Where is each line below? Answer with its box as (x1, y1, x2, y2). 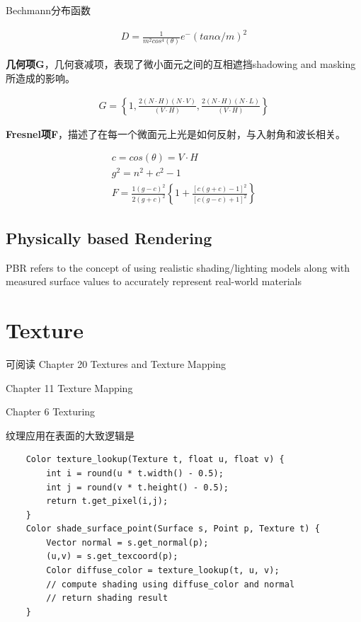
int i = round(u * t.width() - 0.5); (46, 468, 224, 478)
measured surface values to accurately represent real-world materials (6, 274, 302, 289)
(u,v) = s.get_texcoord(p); (46, 551, 178, 562)
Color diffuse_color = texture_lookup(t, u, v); (46, 565, 280, 576)
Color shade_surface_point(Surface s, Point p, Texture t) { (25, 524, 320, 534)
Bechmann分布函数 (6, 3, 91, 17)
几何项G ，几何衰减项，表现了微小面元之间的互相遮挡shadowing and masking (6, 57, 356, 71)
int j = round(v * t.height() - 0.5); (46, 482, 229, 493)
